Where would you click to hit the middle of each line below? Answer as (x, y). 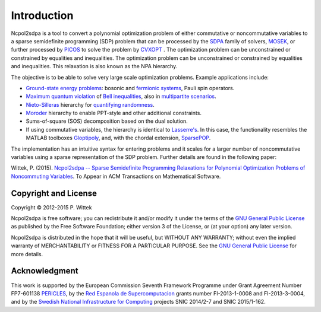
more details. (27, 254)
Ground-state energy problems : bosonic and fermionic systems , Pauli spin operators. (130, 88)
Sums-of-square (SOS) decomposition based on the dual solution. (107, 121)
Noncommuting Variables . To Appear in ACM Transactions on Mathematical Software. (116, 176)
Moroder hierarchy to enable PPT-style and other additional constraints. (114, 113)
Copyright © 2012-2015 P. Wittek (51, 207)
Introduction (42, 15)
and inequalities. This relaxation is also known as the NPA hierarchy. (94, 66)
